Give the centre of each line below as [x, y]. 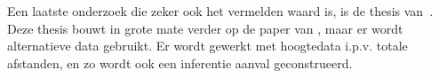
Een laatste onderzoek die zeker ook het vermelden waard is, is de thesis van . [220, 11]
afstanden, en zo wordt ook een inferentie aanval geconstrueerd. [180, 62]
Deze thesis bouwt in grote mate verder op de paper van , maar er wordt [205, 28]
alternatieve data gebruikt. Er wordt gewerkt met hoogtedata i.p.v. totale [208, 46]
